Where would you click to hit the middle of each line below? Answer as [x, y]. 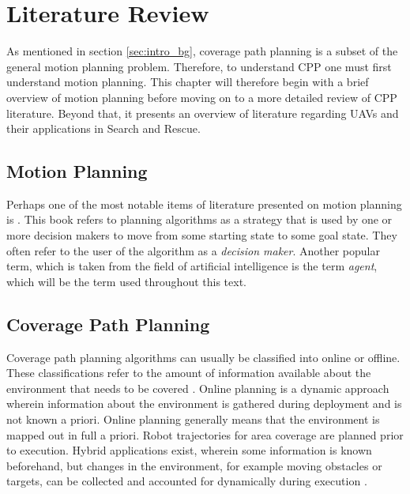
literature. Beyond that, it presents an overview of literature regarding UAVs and [203, 113]
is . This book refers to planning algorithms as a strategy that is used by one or [199, 219]
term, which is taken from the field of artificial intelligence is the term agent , [192, 266]
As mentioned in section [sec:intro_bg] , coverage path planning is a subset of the [202, 51]
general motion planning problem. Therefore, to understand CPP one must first [199, 66]
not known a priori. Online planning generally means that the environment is [193, 419]
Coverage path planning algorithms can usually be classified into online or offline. [203, 357]
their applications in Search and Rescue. [103, 128]
